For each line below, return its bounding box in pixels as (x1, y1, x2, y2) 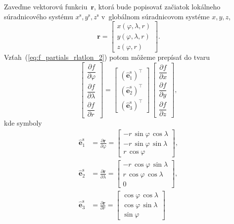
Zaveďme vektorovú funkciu (4, 1, 88, 11)
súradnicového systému (4, 11, 73, 21)
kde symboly (4, 118, 42, 128)
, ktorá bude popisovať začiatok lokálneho (94, 1, 221, 11)
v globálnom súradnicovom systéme (101, 11, 210, 21)
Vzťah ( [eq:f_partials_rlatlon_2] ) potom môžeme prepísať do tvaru (4, 52, 210, 62)
